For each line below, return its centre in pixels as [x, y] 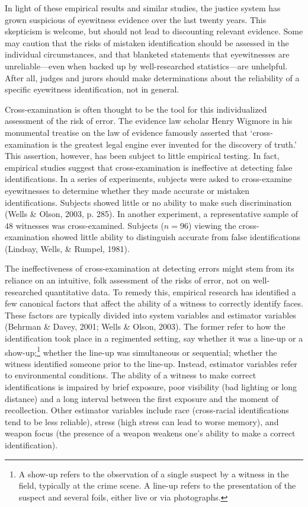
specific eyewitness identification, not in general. [92, 89]
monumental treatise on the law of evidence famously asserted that [126, 132]
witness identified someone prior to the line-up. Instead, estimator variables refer [151, 363]
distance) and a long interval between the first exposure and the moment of [142, 398]
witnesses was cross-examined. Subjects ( [90, 225]
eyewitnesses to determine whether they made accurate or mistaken [127, 190]
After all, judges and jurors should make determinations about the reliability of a [152, 77]
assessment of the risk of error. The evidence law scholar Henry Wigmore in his [149, 121]
